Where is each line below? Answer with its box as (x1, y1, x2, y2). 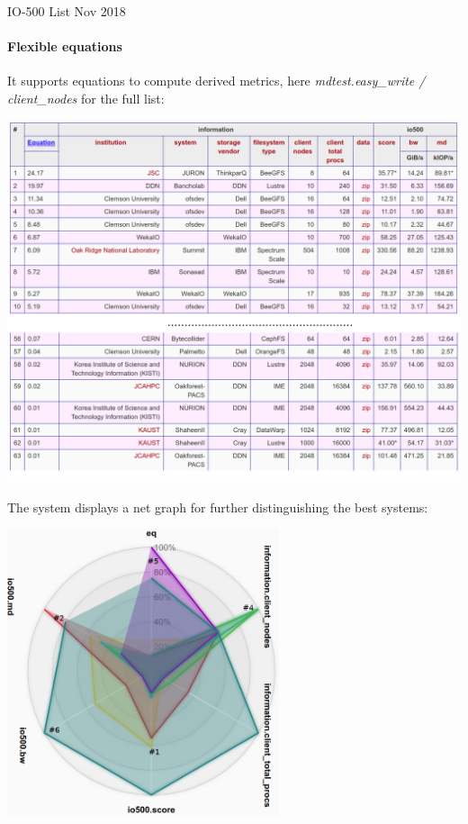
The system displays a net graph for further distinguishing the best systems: (7, 497, 428, 516)
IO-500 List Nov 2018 (7, 2, 126, 20)
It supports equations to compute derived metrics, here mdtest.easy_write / (7, 71, 426, 90)
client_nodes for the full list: (7, 88, 165, 107)
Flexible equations (7, 37, 122, 56)
